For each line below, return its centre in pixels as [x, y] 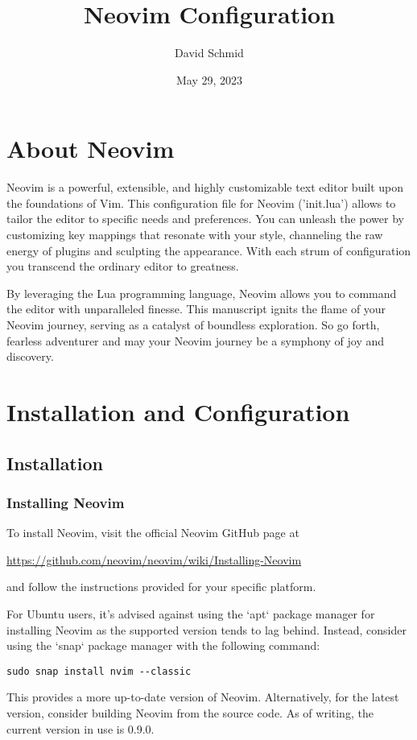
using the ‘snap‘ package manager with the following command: [163, 645]
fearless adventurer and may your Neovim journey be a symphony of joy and [196, 340]
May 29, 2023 [209, 79]
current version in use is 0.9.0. [81, 728]
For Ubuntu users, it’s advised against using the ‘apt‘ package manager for [191, 613]
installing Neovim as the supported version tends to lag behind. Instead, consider [206, 629]
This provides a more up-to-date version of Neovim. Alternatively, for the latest [203, 697]
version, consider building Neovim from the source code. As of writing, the [190, 712]
